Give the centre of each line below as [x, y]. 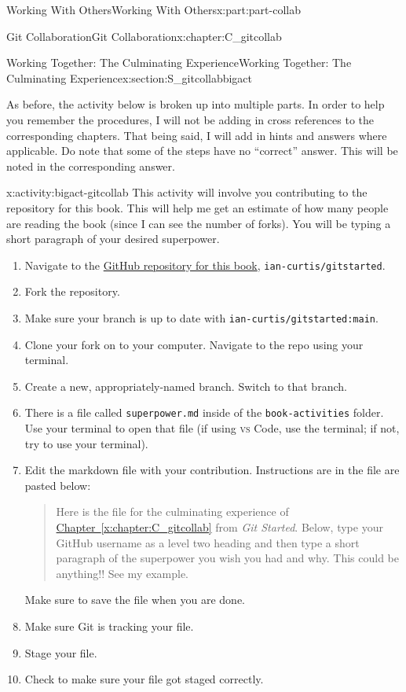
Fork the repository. [72, 291]
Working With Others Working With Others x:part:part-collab [154, 9]
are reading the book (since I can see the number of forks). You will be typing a [199, 223]
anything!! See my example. [122, 573]
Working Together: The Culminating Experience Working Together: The [179, 63]
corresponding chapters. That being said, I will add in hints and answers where [197, 135]
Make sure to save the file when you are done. [135, 600]
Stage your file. [61, 652]
